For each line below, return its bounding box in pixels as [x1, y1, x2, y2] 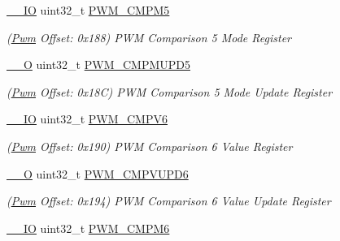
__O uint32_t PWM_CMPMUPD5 [7, 56, 191, 73]
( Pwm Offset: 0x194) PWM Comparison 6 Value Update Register [7, 192, 331, 209]
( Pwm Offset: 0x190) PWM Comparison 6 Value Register [7, 137, 293, 154]
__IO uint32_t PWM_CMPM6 [7, 219, 170, 236]
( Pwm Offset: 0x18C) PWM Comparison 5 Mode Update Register [7, 83, 333, 100]
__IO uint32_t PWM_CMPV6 [7, 110, 168, 127]
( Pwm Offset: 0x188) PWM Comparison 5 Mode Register [7, 28, 291, 45]
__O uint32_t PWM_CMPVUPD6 [7, 165, 189, 182]
